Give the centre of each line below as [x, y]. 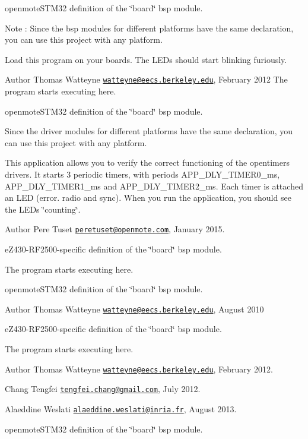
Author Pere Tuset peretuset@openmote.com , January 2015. [115, 229]
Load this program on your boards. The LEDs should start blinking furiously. [146, 59]
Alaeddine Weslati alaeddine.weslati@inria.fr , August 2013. [121, 408]
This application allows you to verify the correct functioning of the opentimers [147, 162]
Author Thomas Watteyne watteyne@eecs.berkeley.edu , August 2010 [134, 309]
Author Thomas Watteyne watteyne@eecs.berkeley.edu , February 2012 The [146, 79]
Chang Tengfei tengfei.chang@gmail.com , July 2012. [103, 389]
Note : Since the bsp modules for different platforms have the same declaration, [149, 28]
